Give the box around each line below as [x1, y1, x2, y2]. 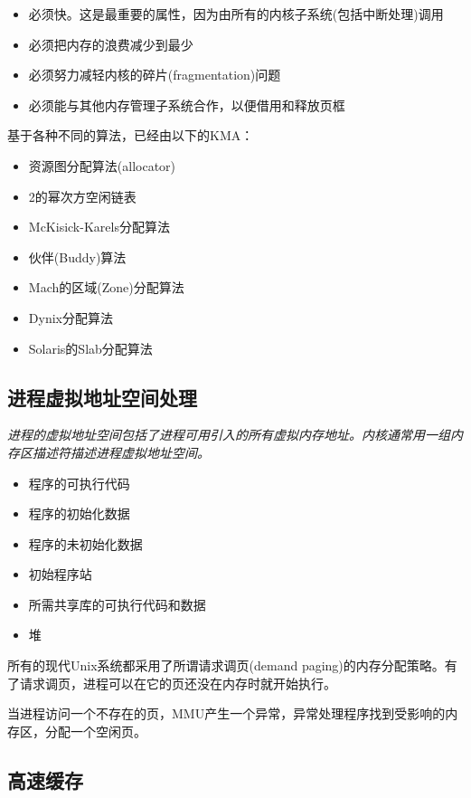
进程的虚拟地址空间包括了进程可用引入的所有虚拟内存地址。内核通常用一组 [7, 425, 450, 444]
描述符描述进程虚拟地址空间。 [32, 442, 210, 461]
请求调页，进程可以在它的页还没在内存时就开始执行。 [19, 673, 336, 692]
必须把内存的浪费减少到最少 [28, 34, 193, 53]
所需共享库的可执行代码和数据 [28, 594, 206, 613]
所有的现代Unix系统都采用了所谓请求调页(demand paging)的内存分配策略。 [7, 656, 445, 675]
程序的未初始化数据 [28, 534, 143, 553]
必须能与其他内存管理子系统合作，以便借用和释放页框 [28, 95, 345, 114]
